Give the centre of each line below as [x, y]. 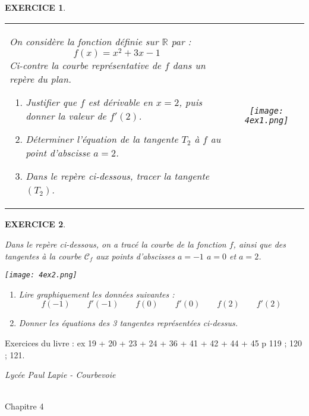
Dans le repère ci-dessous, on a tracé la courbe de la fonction [116, 244]
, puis [191, 102]
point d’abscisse [58, 153]
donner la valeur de [66, 116]
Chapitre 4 [24, 406]
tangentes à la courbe [43, 256]
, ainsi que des [260, 244]
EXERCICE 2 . [35, 224]
